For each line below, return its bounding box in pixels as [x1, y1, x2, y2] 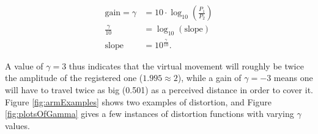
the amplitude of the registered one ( [5, 71, 143, 84]
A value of [5, 59, 43, 72]
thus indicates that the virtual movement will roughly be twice [68, 59, 304, 72]
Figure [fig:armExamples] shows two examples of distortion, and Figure [5, 95, 272, 108]
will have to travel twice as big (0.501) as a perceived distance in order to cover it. [5, 83, 313, 96]
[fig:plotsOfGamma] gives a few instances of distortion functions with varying [5, 107, 294, 120]
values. [5, 119, 30, 132]
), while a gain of [177, 71, 242, 84]
